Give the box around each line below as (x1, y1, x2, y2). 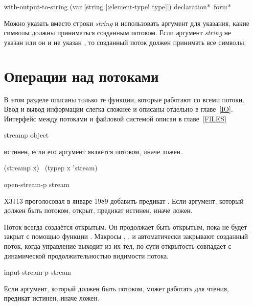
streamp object (4, 130, 49, 140)
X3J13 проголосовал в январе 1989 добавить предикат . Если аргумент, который (4, 195, 244, 206)
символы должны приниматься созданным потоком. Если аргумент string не (4, 27, 231, 38)
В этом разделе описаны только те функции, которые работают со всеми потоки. (4, 94, 245, 104)
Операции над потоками (4, 66, 159, 86)
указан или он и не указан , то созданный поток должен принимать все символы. (4, 37, 246, 47)
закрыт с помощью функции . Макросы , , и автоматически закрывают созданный (4, 231, 248, 241)
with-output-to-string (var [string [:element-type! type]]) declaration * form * (4, 1, 231, 11)
